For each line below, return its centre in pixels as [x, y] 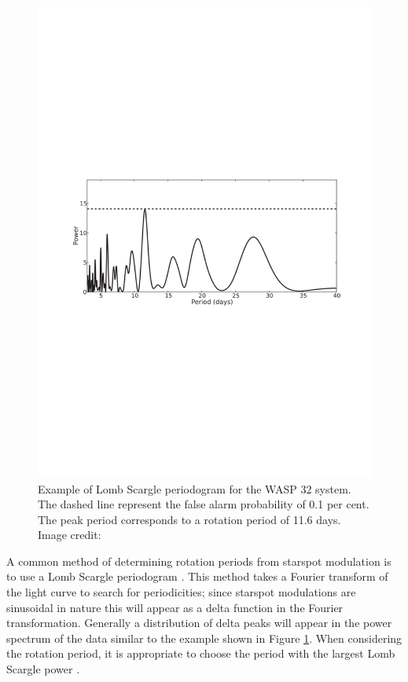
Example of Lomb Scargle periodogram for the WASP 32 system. [195, 488]
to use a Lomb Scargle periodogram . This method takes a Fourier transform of [197, 576]
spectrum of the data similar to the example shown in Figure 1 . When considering [204, 638]
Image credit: [70, 535]
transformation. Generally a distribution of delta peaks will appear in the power [199, 623]
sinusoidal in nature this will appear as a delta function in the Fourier [175, 607]
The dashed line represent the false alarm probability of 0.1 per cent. [204, 504]
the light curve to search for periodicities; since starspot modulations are [181, 592]
